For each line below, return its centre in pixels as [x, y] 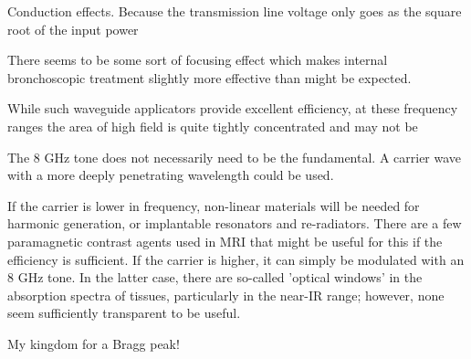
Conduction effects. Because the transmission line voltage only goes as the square [235, 11]
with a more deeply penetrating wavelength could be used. [171, 175]
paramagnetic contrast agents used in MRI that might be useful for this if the [225, 241]
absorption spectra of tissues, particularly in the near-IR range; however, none [226, 295]
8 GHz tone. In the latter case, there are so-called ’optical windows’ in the [215, 277]
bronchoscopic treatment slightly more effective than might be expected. [209, 77]
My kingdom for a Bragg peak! [94, 343]
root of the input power [73, 29]
